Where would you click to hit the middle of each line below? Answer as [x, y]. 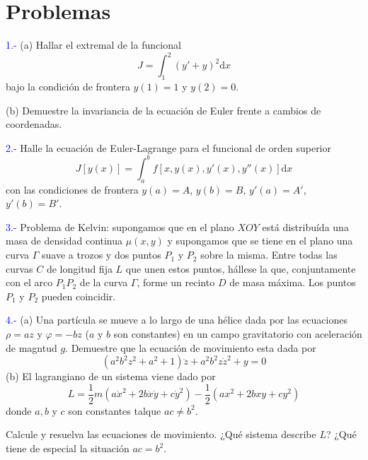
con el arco [29, 282]
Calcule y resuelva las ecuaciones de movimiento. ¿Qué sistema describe [161, 434]
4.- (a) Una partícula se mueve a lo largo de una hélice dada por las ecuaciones [177, 320]
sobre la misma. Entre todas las [269, 255]
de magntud [31, 347]
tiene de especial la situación [68, 448]
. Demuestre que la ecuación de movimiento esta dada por [191, 347]
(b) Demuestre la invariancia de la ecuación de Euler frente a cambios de [163, 110]
